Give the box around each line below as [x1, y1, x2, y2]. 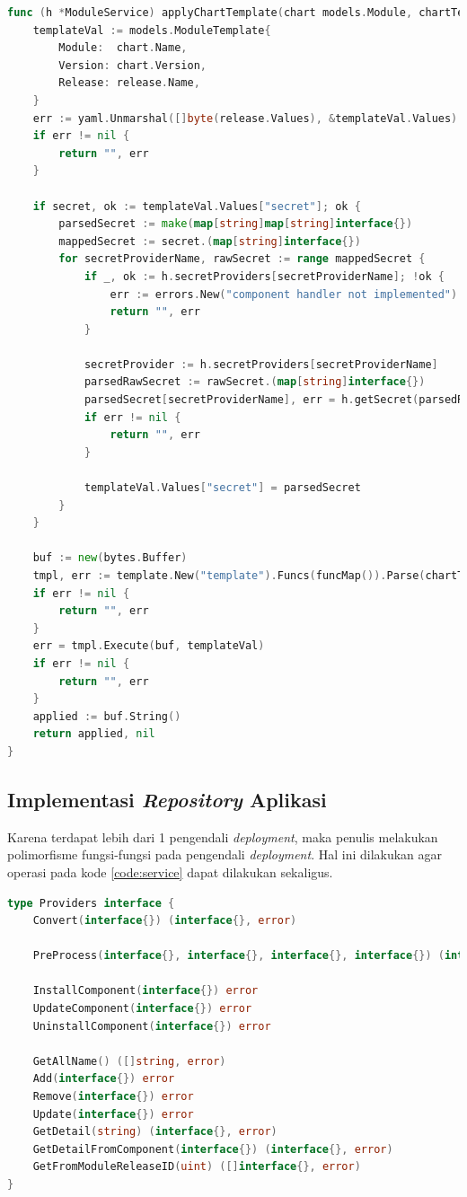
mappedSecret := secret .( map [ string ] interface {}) [58, 234, 361, 248]
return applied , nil [32, 727, 155, 741]
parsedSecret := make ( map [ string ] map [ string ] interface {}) [58, 217, 413, 231]
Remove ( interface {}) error [32, 1090, 194, 1104]
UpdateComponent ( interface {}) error [32, 1002, 252, 1016]
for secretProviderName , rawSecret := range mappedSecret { [58, 252, 426, 266]
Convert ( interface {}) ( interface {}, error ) [32, 914, 297, 928]
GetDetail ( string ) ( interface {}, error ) [32, 1125, 278, 1139]
